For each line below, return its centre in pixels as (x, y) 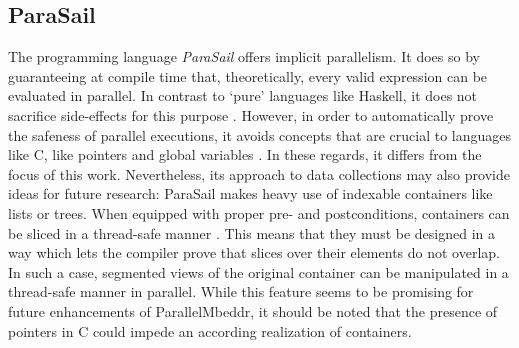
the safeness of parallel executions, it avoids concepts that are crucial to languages (260, 134)
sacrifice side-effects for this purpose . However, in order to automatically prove (251, 114)
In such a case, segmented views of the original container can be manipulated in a (258, 271)
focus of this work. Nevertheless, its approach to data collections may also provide (259, 173)
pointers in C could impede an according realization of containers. (210, 330)
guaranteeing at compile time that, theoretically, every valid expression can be (248, 75)
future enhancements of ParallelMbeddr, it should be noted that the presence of (253, 310)
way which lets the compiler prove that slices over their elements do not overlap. (254, 252)
